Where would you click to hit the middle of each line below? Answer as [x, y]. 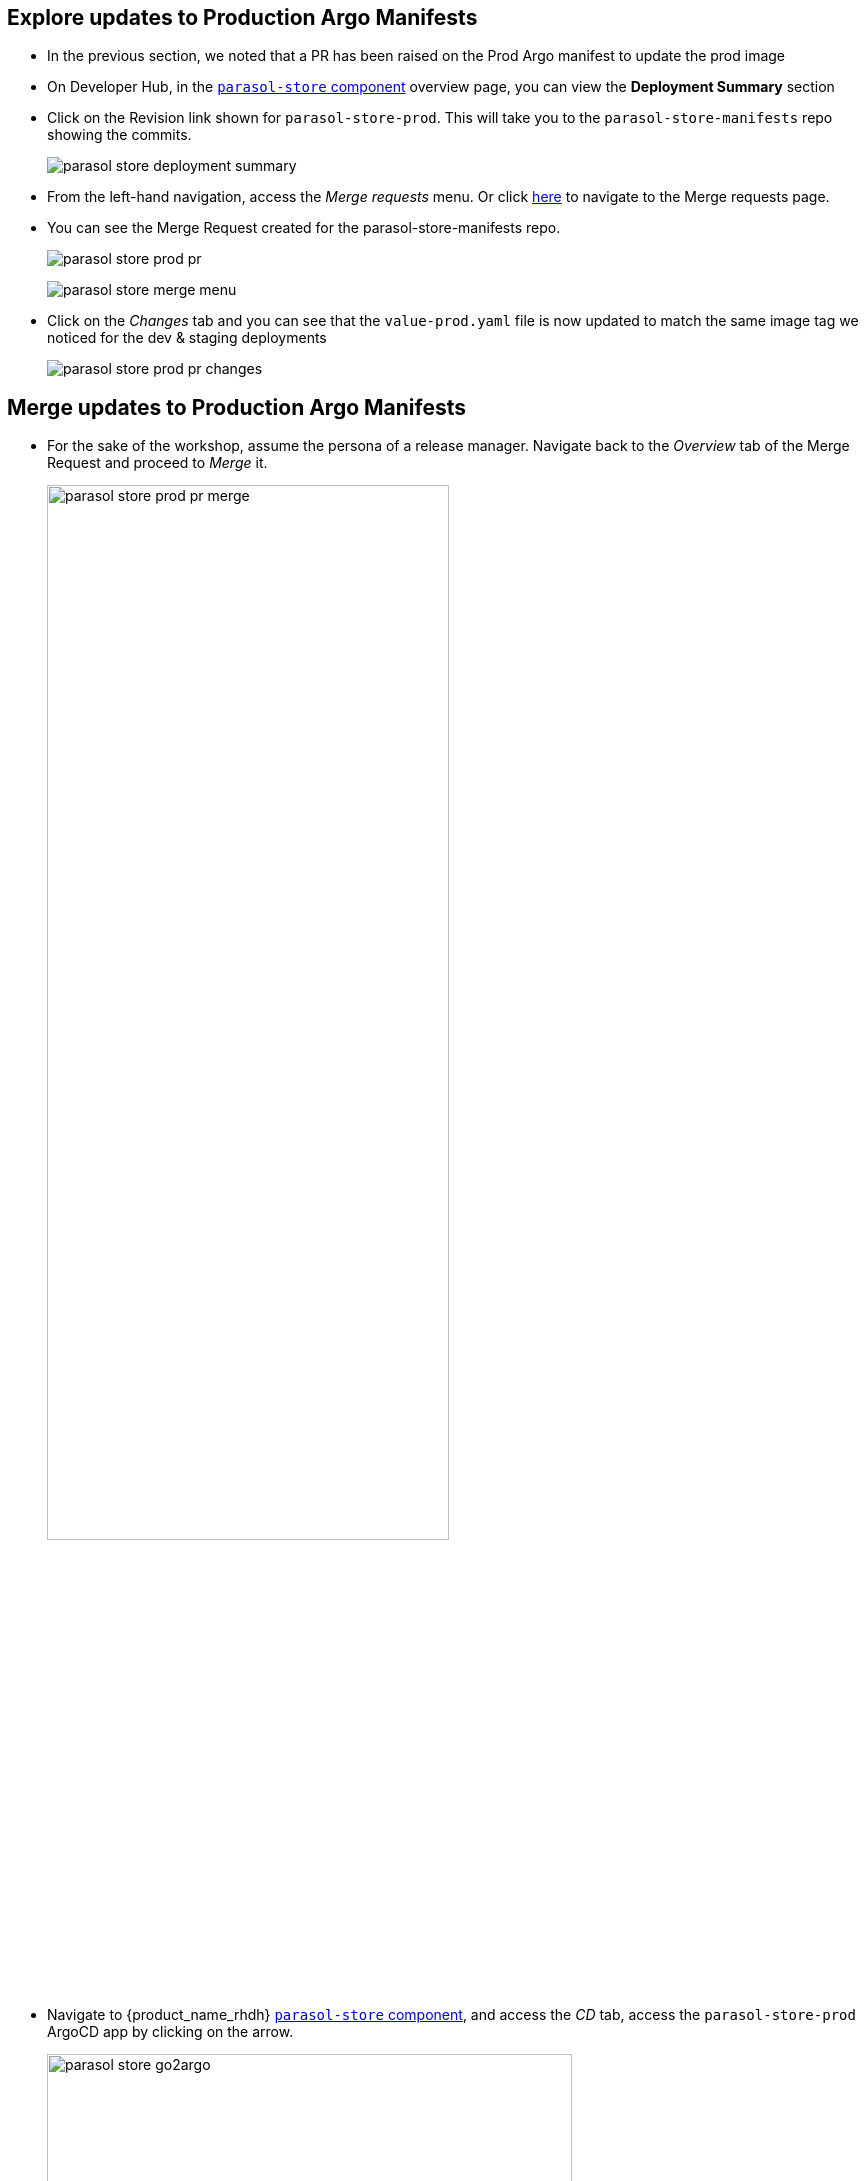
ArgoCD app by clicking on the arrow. [170, 2031]
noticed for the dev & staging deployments [187, 338]
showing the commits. [119, 135]
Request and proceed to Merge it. [157, 463]
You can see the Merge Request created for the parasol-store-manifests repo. [304, 228]
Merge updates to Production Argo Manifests [237, 407]
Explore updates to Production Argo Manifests [242, 17]
